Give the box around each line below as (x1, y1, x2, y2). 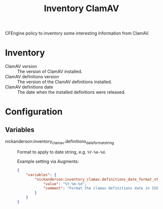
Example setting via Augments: (17, 158, 79, 164)
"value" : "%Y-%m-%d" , (43, 181, 87, 186)
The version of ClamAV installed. (17, 69, 82, 74)
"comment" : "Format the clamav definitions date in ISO (43, 186, 159, 191)
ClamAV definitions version (5, 74, 59, 80)
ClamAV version (5, 64, 37, 70)
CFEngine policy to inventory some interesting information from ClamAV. (5, 30, 149, 36)
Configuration (5, 106, 63, 117)
